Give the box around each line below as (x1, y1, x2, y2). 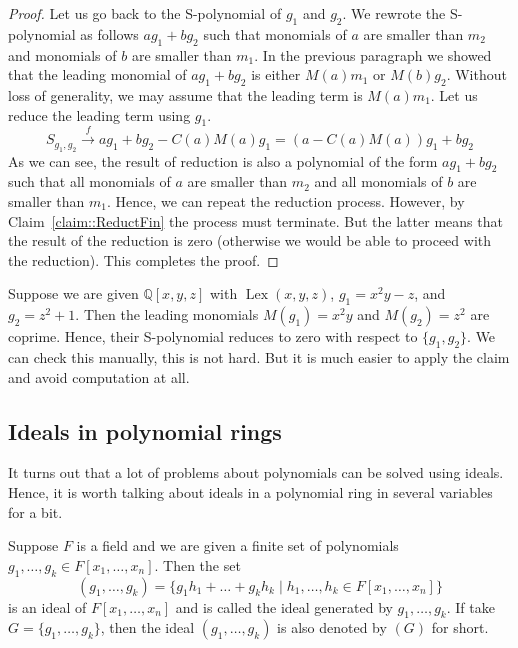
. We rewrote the (342, 3, 446, 23)
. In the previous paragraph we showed (254, 44, 492, 65)
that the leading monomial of (8, 64, 187, 85)
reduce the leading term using (8, 104, 191, 125)
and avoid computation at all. (8, 366, 190, 387)
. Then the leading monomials (75, 304, 259, 325)
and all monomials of (314, 171, 443, 192)
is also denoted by (277, 617, 387, 638)
